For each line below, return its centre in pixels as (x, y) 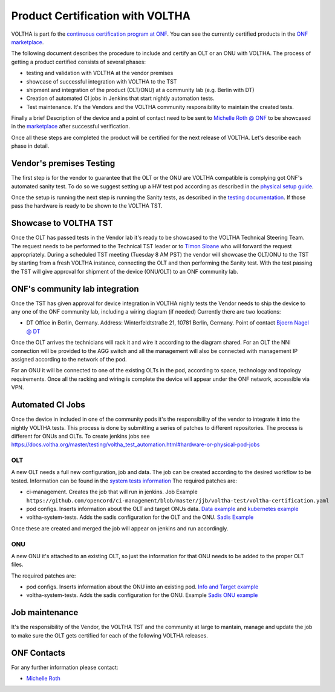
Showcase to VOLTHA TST (62, 223)
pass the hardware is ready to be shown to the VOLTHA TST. (87, 206)
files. (17, 565)
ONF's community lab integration (75, 288)
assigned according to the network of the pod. (69, 360)
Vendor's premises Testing (63, 163)
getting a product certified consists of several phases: (79, 62)
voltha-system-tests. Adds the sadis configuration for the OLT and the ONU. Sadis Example (140, 517)
